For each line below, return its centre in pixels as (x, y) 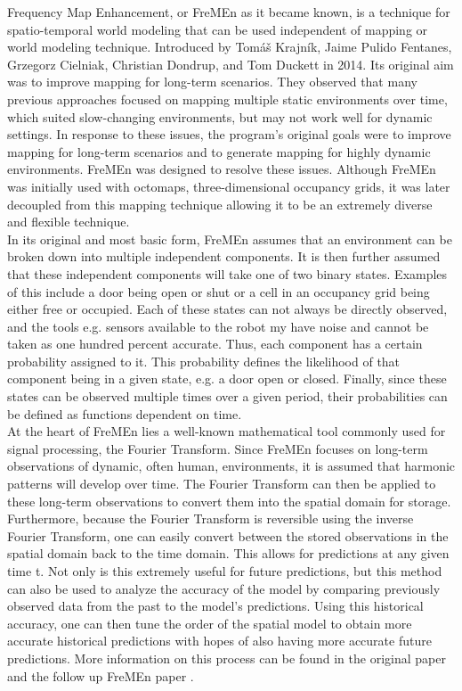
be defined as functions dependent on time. (125, 413)
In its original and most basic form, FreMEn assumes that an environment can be (230, 239)
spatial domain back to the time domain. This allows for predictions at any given (228, 553)
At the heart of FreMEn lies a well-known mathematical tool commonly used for (227, 431)
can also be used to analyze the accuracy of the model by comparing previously (224, 588)
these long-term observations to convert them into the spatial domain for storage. (229, 501)
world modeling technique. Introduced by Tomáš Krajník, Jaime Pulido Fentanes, (230, 47)
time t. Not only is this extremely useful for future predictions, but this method (225, 571)
